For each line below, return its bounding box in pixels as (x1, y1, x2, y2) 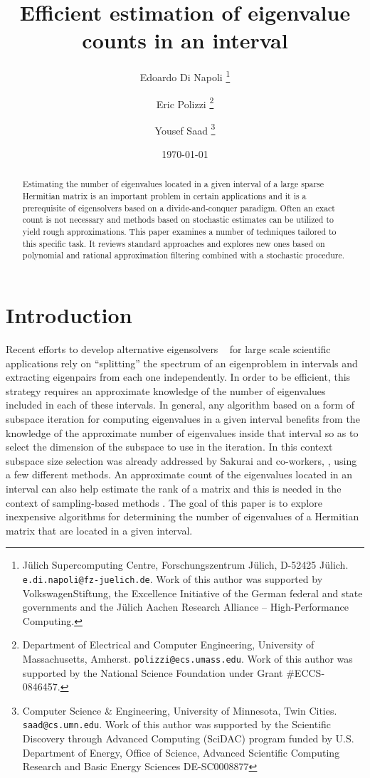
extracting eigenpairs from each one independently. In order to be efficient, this (6, 369, 351, 384)
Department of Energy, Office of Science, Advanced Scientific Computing (22, 745, 340, 759)
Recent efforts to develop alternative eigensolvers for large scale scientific (6, 341, 331, 356)
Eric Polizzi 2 (156, 94, 214, 111)
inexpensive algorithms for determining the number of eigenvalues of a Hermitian (6, 509, 359, 524)
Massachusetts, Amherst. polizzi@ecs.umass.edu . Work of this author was (22, 651, 353, 666)
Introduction (6, 300, 132, 330)
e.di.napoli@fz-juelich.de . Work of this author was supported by (22, 571, 323, 586)
